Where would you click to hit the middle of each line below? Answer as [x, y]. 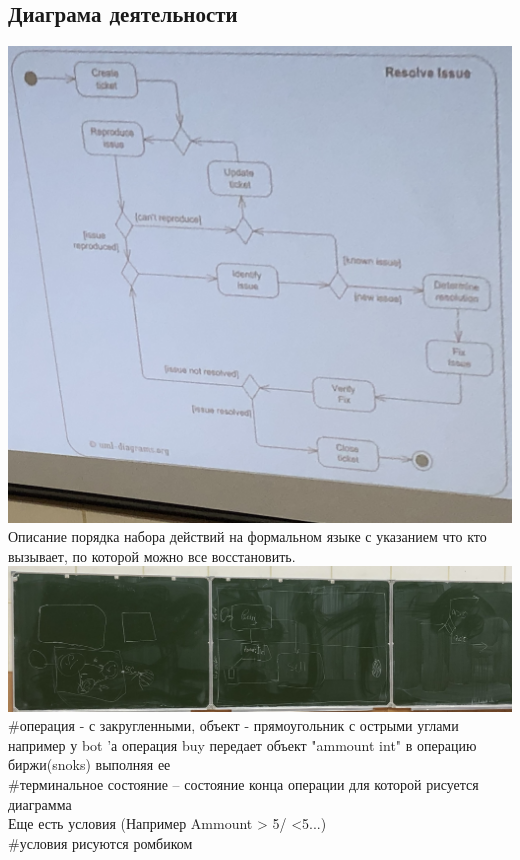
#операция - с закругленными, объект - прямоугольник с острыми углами [233, 725]
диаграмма [40, 803]
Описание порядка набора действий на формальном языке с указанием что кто [247, 536]
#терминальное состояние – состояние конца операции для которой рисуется [243, 783]
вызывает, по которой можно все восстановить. [152, 555]
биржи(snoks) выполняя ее [89, 764]
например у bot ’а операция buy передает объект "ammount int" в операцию [242, 744]
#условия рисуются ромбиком [100, 842]
